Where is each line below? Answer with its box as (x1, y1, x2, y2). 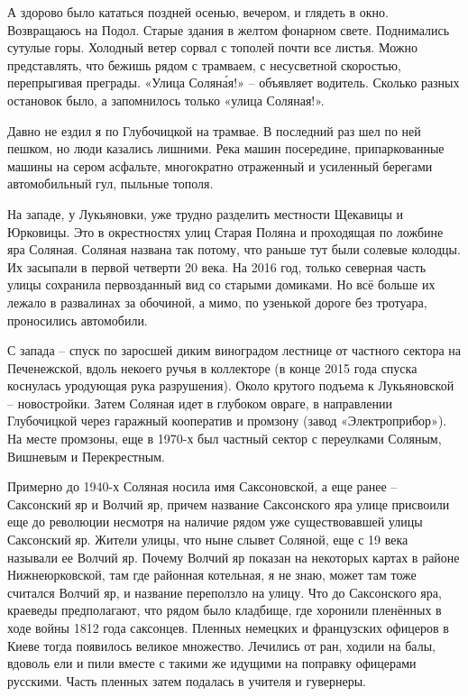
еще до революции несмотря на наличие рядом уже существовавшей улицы (7, 512, 423, 531)
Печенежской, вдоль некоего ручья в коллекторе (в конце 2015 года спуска (7, 358, 418, 377)
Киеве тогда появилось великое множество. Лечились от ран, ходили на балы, (7, 636, 436, 655)
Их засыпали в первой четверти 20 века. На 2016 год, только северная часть (7, 257, 427, 276)
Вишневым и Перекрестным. (7, 446, 165, 465)
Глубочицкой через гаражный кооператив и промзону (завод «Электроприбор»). (7, 411, 447, 430)
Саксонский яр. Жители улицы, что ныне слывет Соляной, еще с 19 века (7, 530, 408, 549)
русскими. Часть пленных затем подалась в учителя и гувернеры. (7, 671, 366, 690)
